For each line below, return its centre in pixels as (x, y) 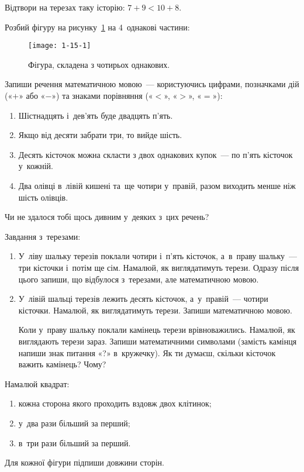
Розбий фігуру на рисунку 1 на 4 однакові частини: (97, 27)
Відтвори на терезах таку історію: (65, 7)
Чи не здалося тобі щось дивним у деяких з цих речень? (107, 217)
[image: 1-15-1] (60, 46)
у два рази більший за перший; (74, 423)
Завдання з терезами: (43, 236)
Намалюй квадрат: (37, 383)
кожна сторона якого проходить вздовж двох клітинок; (115, 403)
